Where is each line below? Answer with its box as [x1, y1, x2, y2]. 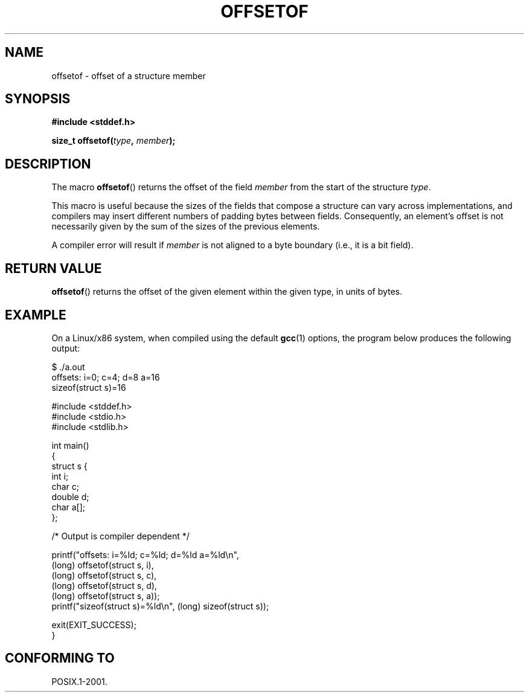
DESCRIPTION [5, 156, 91, 172]
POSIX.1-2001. [51, 676, 107, 687]
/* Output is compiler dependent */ [51, 530, 190, 541]
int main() [51, 440, 89, 451]
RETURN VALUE [5, 260, 102, 276]
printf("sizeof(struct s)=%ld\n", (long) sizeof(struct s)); [51, 600, 269, 611]
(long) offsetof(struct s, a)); [51, 590, 160, 601]
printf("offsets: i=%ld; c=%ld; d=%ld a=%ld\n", [51, 549, 239, 560]
